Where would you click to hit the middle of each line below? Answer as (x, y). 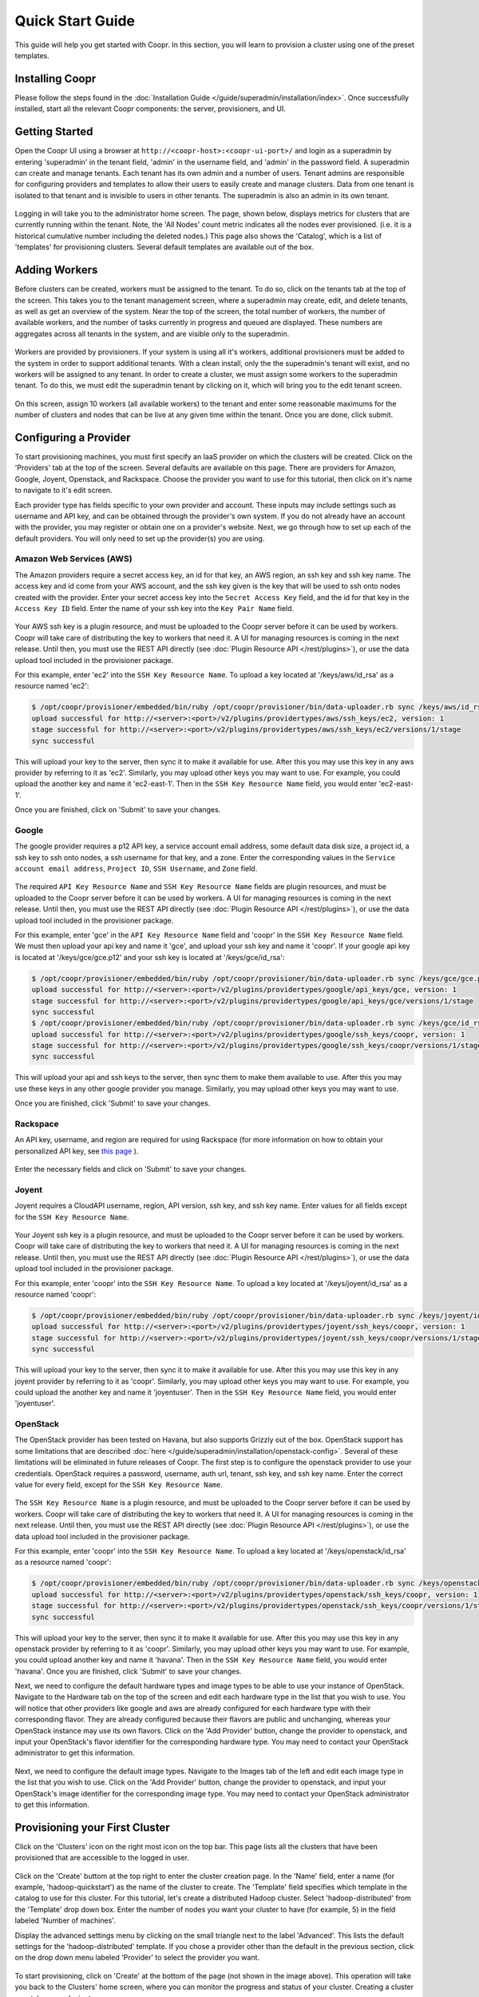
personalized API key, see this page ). (77, 1151)
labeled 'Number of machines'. (65, 1920)
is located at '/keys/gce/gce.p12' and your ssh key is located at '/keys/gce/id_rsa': (150, 957)
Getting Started (54, 132)
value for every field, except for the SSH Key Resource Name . (119, 1485)
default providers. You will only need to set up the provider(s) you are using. (140, 538)
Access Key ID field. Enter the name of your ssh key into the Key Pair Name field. (154, 609)
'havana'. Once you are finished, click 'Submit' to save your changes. (129, 1671)
